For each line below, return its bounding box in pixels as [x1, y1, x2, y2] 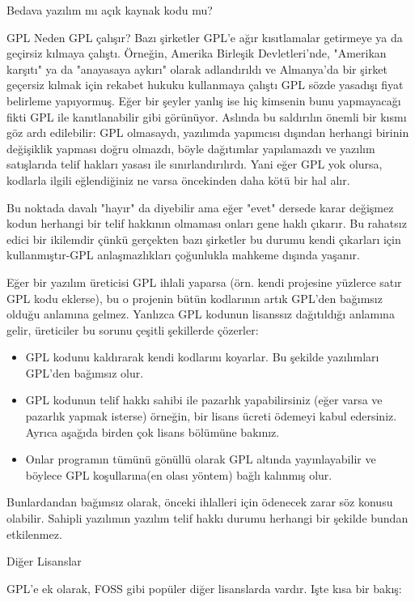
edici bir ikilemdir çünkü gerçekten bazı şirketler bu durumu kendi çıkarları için [6, 230, 401, 247]
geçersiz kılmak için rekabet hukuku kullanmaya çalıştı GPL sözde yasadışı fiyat [6, 76, 404, 93]
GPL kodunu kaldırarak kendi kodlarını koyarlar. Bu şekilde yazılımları [25, 348, 379, 365]
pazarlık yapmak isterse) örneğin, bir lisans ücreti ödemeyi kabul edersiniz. [25, 408, 397, 425]
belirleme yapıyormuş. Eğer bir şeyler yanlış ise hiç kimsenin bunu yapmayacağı [6, 92, 401, 109]
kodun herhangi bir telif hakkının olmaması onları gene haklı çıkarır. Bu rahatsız [6, 215, 407, 232]
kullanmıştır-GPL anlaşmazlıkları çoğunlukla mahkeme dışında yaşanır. [6, 246, 360, 263]
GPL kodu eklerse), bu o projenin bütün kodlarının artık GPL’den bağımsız [6, 289, 383, 306]
